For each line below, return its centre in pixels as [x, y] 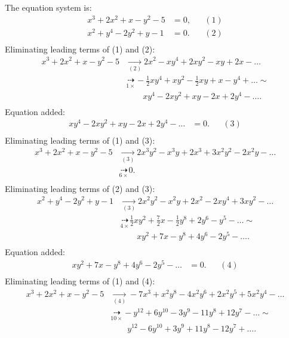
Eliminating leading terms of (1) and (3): [80, 140]
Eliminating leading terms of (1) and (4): [80, 281]
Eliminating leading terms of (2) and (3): [80, 188]
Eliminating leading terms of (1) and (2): [80, 49]
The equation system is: [48, 7]
